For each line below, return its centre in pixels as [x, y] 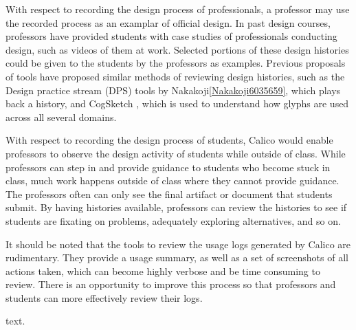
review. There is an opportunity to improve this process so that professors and [171, 284]
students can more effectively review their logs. [104, 297]
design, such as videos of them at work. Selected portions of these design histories [177, 49]
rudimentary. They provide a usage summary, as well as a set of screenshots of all [177, 257]
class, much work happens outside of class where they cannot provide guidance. [173, 180]
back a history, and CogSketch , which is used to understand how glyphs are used [177, 103]
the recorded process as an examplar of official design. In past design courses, [168, 22]
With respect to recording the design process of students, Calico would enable [169, 140]
